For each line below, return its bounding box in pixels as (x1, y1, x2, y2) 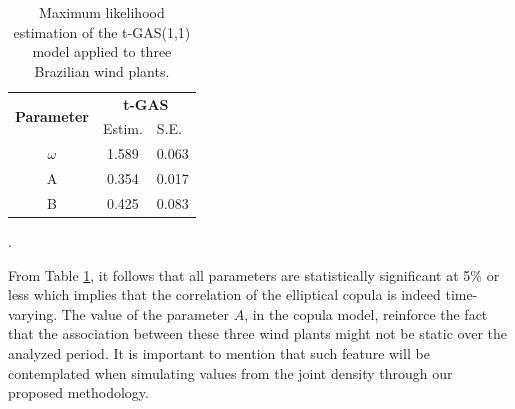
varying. (8, 303, 58, 324)
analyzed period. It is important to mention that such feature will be (8, 343, 430, 364)
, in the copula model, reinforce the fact (244, 303, 488, 324)
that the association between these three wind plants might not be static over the (8, 323, 507, 344)
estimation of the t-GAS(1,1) (13, 21, 191, 42)
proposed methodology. (8, 382, 149, 403)
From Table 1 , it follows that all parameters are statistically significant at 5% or (8, 264, 500, 285)
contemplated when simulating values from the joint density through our (8, 362, 453, 383)
